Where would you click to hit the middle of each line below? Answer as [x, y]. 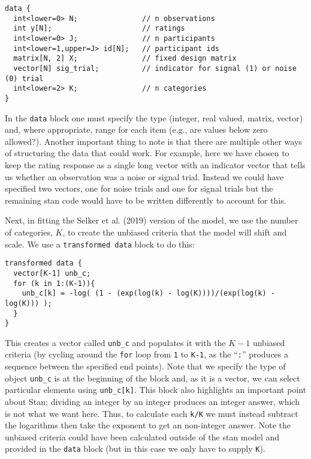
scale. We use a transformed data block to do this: [100, 244]
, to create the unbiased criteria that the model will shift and [175, 232]
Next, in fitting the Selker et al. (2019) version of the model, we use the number [152, 220]
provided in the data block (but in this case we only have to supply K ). [135, 448]
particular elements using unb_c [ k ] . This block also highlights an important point [156, 390]
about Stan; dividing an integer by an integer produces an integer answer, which [152, 402]
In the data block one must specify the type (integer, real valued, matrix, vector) [154, 117]
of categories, [29, 232]
